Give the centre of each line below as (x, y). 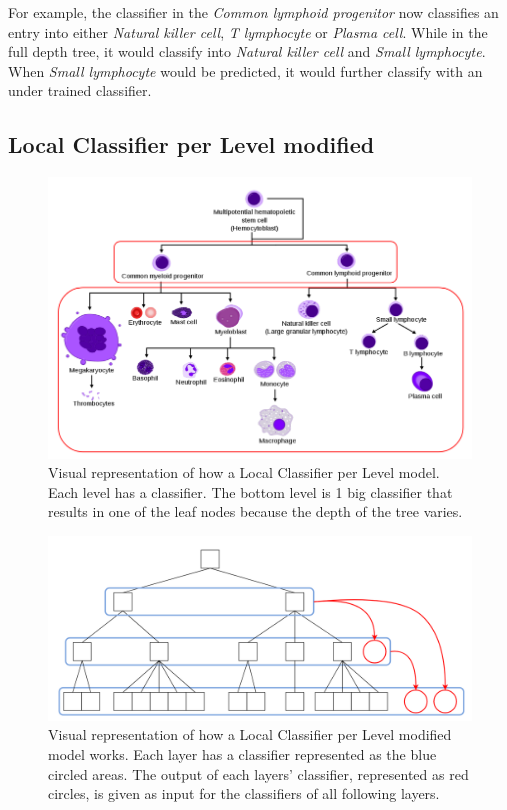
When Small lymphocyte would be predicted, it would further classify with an (245, 70)
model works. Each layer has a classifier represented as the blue (242, 753)
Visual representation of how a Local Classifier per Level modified (250, 734)
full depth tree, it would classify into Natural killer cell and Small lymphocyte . (247, 51)
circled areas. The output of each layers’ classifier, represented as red (258, 773)
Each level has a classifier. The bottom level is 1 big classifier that (250, 491)
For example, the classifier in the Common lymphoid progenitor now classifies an (253, 12)
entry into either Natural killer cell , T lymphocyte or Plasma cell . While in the (248, 31)
